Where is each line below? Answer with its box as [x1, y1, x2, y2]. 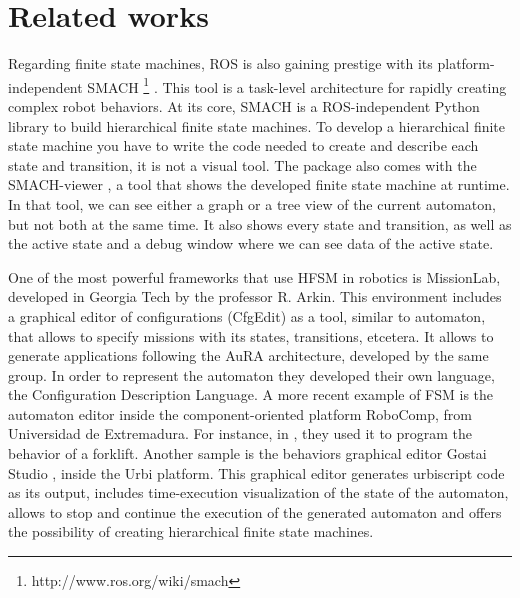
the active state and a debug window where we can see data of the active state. [8, 233, 494, 254]
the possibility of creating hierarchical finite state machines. [8, 521, 374, 542]
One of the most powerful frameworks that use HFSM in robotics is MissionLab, [8, 266, 501, 287]
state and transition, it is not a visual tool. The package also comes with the [8, 154, 477, 175]
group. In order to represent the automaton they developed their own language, [8, 364, 495, 385]
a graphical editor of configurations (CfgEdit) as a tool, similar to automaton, [8, 305, 486, 326]
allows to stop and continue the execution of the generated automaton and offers [8, 501, 502, 522]
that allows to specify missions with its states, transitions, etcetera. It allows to [8, 325, 494, 346]
